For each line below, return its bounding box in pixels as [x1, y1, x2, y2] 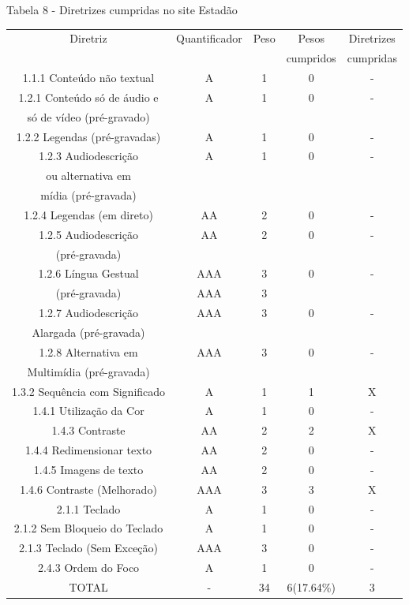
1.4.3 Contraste [51, 422, 126, 439]
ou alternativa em [46, 167, 131, 184]
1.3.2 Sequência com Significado [12, 383, 166, 399]
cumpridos [286, 50, 336, 66]
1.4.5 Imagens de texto [33, 461, 144, 477]
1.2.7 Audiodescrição [39, 304, 138, 321]
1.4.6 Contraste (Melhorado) [20, 480, 157, 497]
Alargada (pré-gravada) [32, 324, 145, 340]
